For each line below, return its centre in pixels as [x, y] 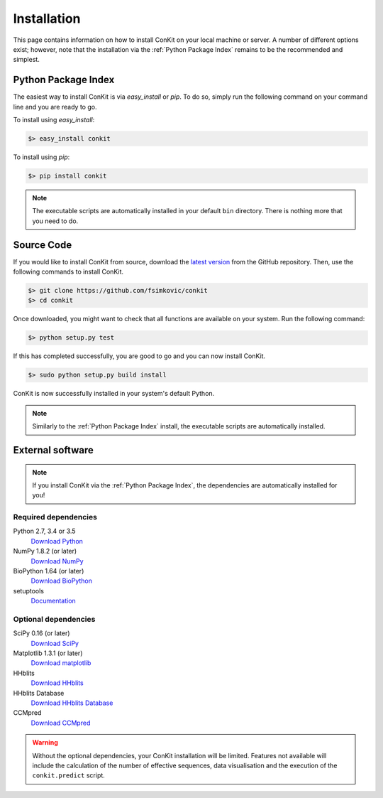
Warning [45, 743]
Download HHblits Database [72, 703]
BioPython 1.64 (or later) [49, 571]
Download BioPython [61, 581]
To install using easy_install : [54, 120]
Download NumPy [57, 561]
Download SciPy [55, 643]
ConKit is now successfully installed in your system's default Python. [114, 394]
